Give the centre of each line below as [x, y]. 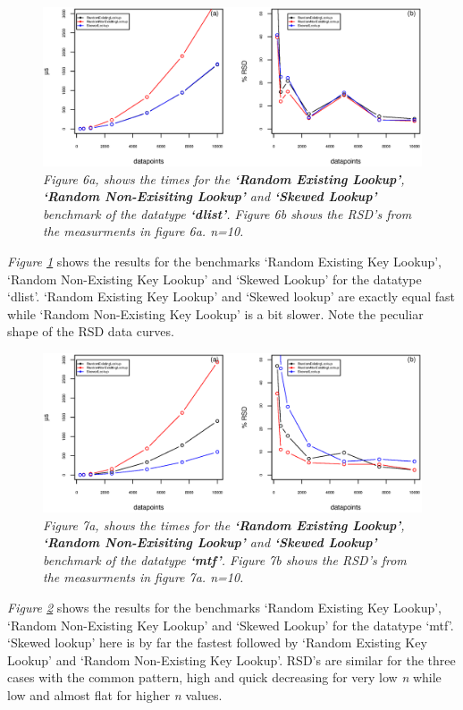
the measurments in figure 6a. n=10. [143, 231]
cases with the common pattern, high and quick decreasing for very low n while [224, 677]
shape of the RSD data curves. [91, 331]
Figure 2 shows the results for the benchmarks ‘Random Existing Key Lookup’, [224, 607]
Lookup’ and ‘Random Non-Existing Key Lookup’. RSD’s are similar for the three [231, 659]
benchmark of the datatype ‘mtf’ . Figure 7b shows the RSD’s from [225, 559]
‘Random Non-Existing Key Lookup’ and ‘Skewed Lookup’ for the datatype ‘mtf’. [231, 625]
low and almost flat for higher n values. [115, 694]
